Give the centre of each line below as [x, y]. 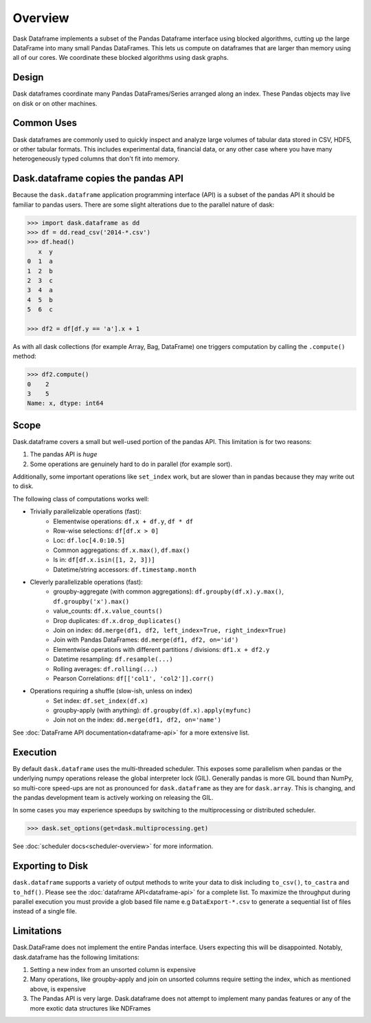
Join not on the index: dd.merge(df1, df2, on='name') [137, 720]
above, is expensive [58, 989]
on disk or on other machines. [55, 103]
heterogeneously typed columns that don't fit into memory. [96, 159]
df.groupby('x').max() [91, 601]
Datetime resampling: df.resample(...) [113, 659]
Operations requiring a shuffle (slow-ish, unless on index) [111, 691]
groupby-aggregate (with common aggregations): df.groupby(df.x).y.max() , [169, 591]
